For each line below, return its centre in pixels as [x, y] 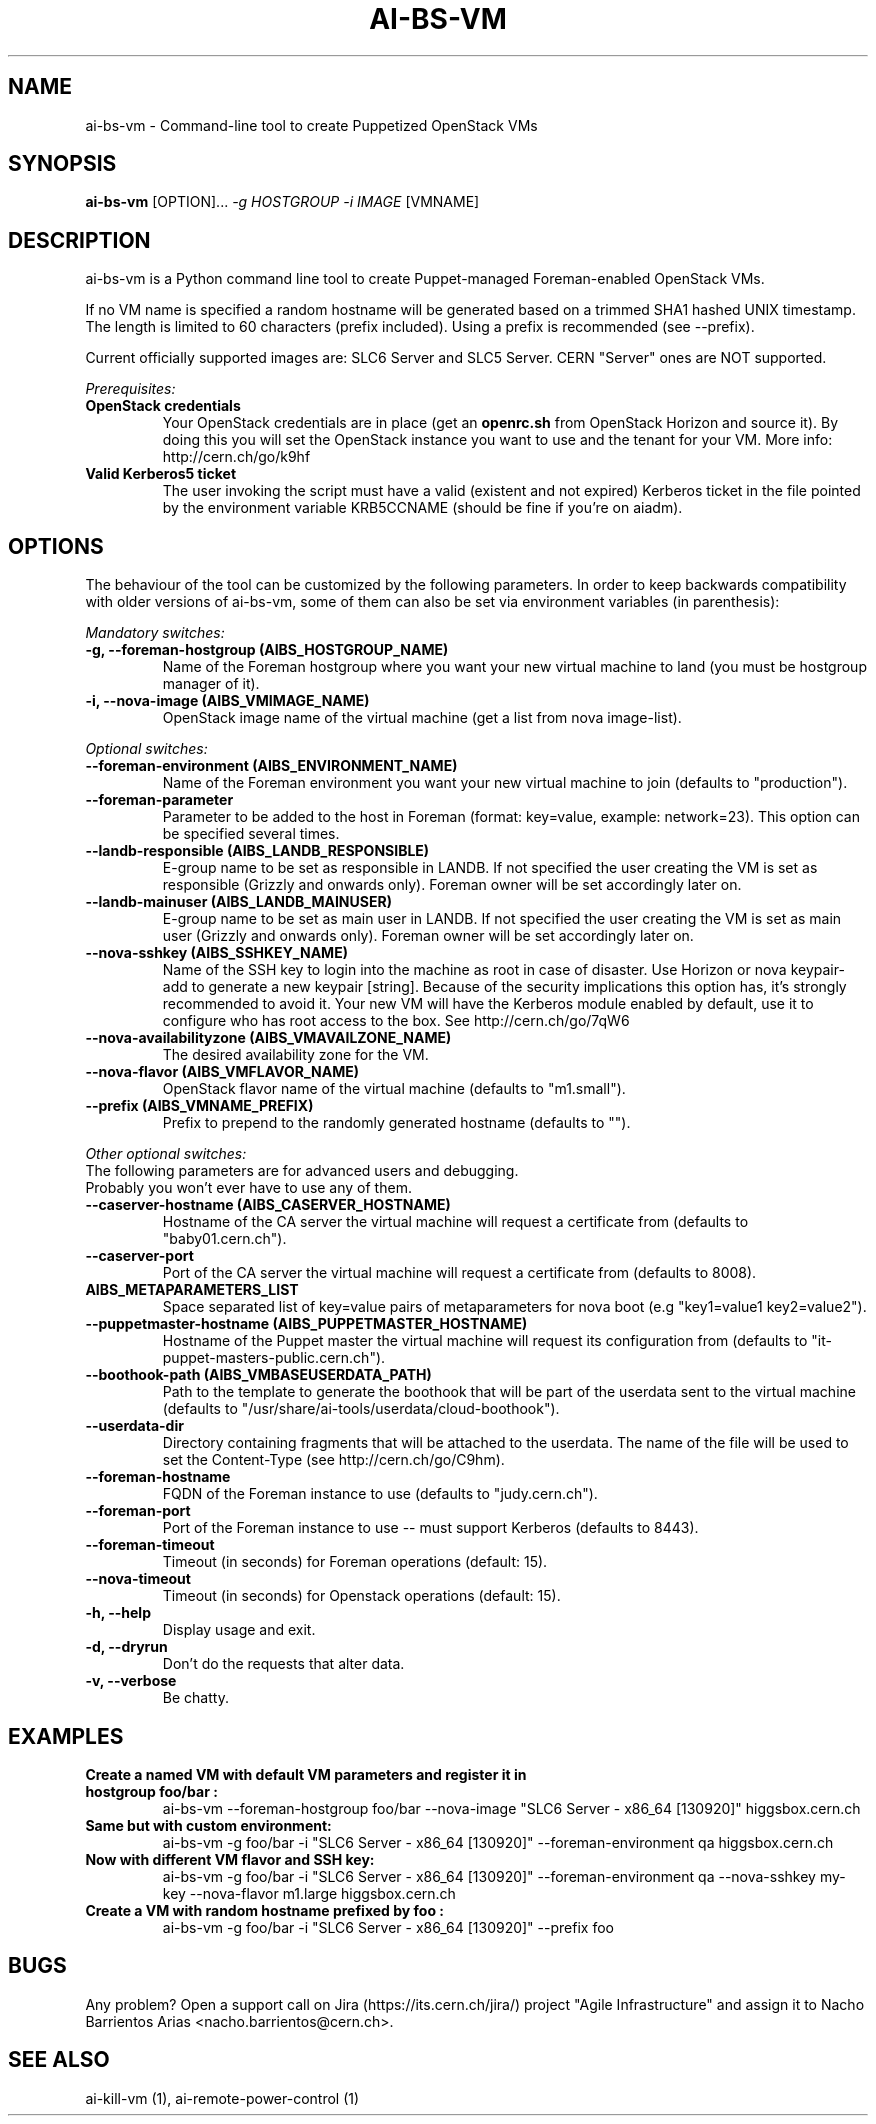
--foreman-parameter [159, 800]
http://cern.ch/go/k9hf [236, 457]
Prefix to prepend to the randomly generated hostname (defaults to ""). [396, 1123]
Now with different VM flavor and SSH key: [230, 1859]
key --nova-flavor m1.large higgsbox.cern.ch [309, 1893]
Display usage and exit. [239, 1630]
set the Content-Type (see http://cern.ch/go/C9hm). [333, 1460]
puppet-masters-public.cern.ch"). [274, 1358]
